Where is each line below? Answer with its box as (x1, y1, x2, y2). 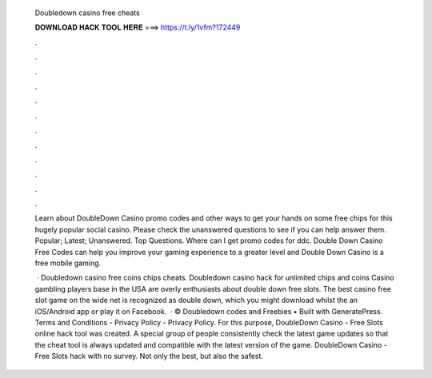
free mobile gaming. (34, 258, 102, 268)
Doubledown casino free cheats (34, 8, 140, 18)
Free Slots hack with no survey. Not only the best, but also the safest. (34, 352, 264, 361)
